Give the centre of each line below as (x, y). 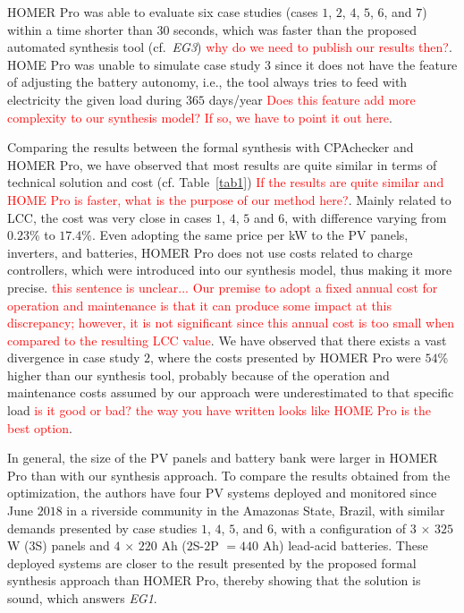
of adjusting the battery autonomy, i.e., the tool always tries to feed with (207, 82)
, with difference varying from (366, 217)
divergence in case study (74, 358)
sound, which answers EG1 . (82, 598)
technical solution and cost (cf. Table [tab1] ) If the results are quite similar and (226, 182)
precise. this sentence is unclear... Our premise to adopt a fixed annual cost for (223, 287)
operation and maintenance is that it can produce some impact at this (200, 305)
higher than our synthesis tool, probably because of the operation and (198, 375)
